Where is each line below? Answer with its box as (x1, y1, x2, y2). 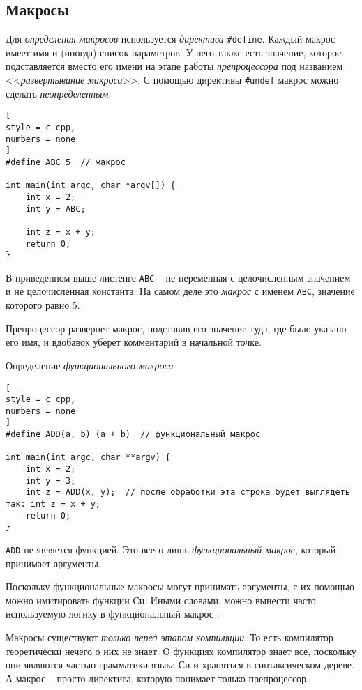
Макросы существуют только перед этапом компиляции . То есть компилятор (6, 630, 333, 645)
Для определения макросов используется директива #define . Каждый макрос (6, 31, 335, 46)
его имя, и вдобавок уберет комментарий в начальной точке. (6, 335, 262, 349)
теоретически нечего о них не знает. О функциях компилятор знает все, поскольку (6, 643, 356, 658)
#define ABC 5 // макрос (6, 157, 126, 167)
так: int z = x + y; (6, 499, 101, 509)
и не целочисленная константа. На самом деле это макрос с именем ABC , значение (6, 284, 355, 298)
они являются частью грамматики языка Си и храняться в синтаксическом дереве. (6, 657, 354, 672)
